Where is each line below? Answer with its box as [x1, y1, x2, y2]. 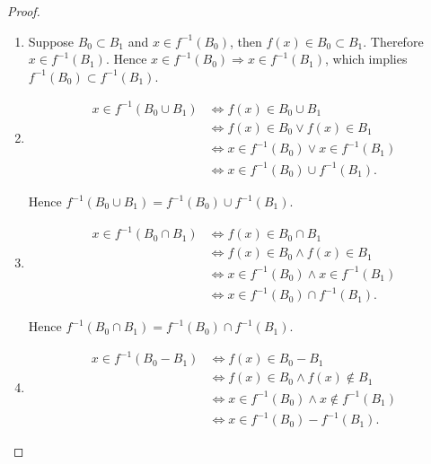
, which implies [324, 49, 408, 68]
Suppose [28, 31, 75, 50]
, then [230, 31, 262, 50]
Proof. [7, 2, 40, 20]
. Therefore [363, 31, 424, 50]
